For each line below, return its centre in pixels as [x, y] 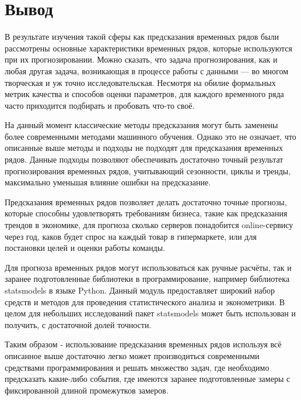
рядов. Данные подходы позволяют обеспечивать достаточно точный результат [144, 159]
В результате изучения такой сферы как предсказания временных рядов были [142, 37]
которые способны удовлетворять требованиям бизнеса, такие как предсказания [146, 213]
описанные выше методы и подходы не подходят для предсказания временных [144, 148]
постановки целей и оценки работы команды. [85, 248]
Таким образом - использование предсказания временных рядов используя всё [143, 344]
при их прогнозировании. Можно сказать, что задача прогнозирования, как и [141, 59]
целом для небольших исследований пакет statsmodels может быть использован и [150, 313]
